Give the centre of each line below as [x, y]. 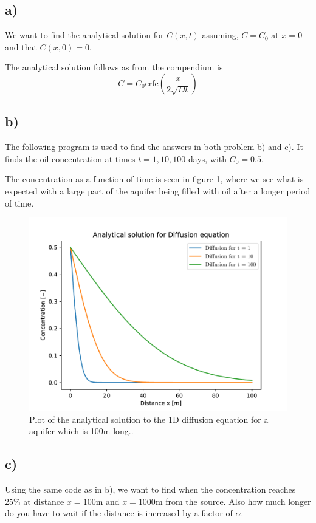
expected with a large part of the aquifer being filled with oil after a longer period [158, 190]
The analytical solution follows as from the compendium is [114, 67]
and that [21, 46]
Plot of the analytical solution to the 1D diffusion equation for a [149, 419]
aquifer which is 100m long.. [81, 431]
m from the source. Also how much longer [233, 501]
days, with [208, 158]
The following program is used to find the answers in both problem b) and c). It [154, 147]
